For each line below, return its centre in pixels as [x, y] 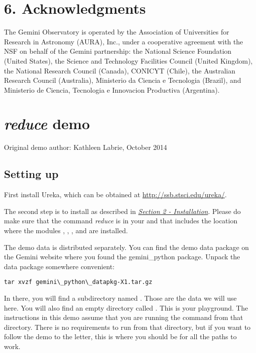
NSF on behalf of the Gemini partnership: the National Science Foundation [118, 51]
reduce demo [47, 124]
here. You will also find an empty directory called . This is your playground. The [126, 307]
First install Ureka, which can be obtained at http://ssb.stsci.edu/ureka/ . [115, 194]
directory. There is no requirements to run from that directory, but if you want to [127, 327]
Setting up [31, 174]
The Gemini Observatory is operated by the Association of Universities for [117, 32]
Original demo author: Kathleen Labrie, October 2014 [86, 147]
